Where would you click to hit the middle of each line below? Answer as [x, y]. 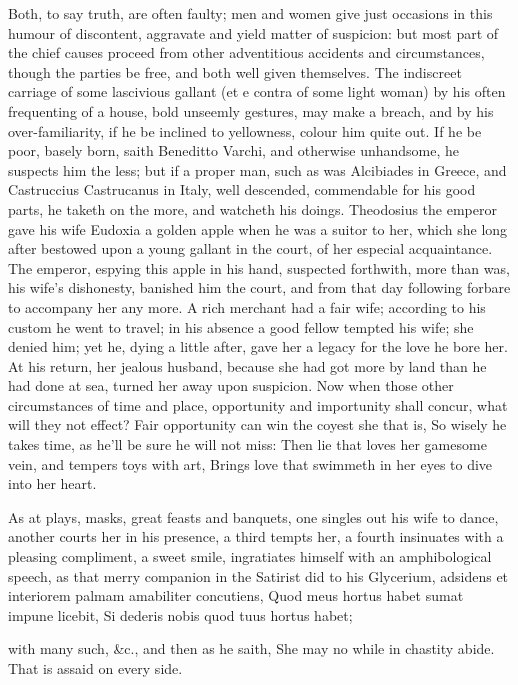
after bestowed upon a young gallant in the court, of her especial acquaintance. [250, 248]
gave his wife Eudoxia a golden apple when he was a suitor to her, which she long [258, 228]
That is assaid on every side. [95, 668]
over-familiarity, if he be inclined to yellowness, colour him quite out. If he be [245, 130]
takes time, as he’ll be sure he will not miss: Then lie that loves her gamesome [247, 444]
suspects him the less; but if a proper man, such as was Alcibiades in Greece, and [257, 169]
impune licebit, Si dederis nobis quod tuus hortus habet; [180, 614]
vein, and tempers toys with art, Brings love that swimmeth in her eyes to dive [250, 463]
